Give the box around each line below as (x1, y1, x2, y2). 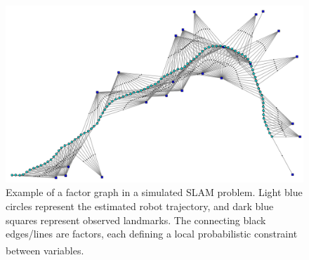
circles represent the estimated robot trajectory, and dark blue (6, 198, 274, 213)
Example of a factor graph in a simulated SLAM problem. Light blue (6, 185, 303, 200)
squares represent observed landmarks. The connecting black (6, 212, 266, 227)
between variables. (6, 242, 84, 257)
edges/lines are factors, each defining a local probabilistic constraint (6, 226, 298, 241)
